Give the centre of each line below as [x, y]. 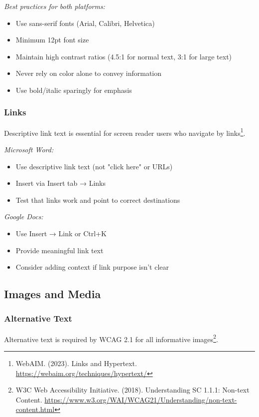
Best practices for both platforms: [55, 6]
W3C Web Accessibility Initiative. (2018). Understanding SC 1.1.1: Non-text [132, 390]
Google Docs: [24, 216]
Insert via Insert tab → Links [61, 183]
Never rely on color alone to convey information [89, 73]
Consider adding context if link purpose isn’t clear [92, 267]
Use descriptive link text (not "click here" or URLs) [94, 166]
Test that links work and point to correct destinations [98, 200]
